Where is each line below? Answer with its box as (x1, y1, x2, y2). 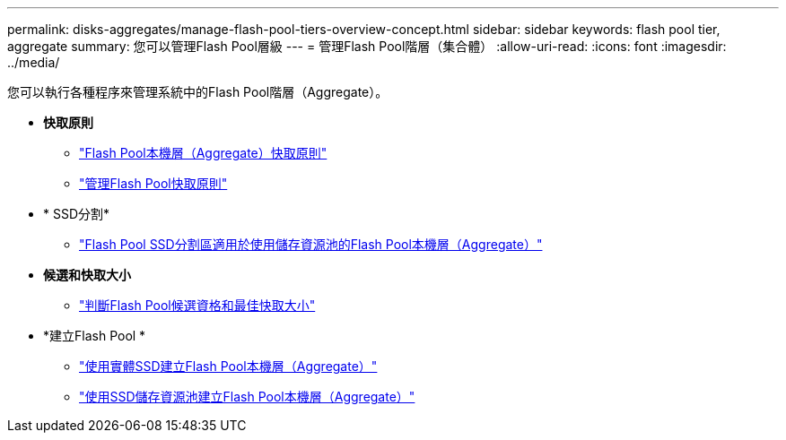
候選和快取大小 (43, 267, 131, 282)
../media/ (7, 55, 60, 70)
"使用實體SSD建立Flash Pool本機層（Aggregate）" (79, 358, 378, 374)
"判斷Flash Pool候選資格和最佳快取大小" (79, 298, 316, 313)
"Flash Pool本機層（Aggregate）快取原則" (79, 145, 327, 160)
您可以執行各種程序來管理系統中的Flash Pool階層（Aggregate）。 (7, 84, 389, 99)
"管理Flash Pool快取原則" (79, 176, 228, 191)
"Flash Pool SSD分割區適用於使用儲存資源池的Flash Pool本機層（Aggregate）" (79, 237, 543, 252)
